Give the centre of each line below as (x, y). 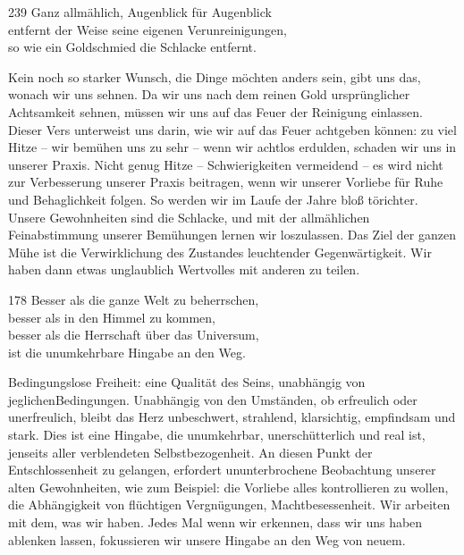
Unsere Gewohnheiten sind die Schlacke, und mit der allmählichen (189, 217)
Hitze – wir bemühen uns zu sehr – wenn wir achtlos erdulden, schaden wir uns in (232, 147)
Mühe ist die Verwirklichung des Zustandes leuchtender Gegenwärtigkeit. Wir (220, 252)
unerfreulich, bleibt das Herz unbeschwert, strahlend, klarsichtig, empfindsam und (232, 417)
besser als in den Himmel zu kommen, (112, 317)
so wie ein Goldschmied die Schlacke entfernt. (132, 47)
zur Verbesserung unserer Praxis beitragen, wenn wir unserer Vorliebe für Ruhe (226, 182)
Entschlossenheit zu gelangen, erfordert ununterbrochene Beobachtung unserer (222, 470)
